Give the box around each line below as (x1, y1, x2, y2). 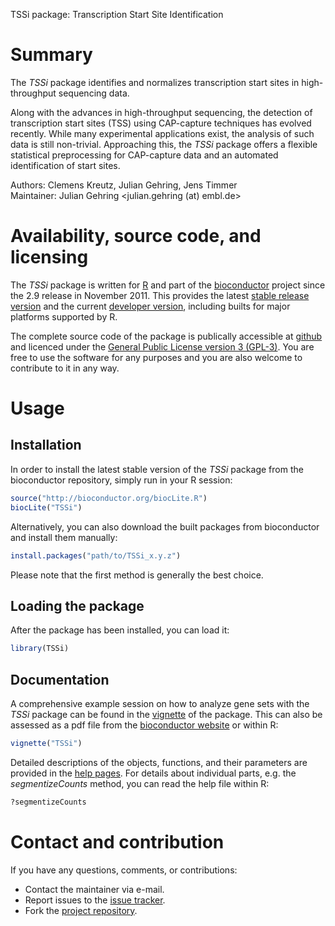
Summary (10, 44, 93, 66)
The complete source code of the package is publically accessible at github (10, 330, 323, 342)
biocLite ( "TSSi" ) (10, 502, 83, 513)
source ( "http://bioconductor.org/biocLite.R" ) (10, 493, 208, 503)
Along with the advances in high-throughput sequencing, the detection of (10, 106, 313, 118)
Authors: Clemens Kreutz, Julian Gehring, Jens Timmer (10, 179, 238, 191)
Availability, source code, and (10, 225, 262, 248)
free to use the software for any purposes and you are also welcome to (10, 351, 303, 363)
